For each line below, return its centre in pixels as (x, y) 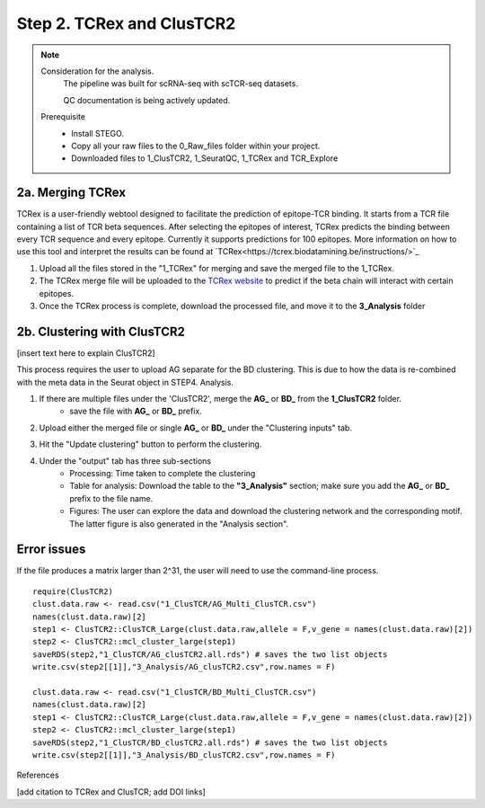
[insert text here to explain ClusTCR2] (86, 353)
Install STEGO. (98, 133)
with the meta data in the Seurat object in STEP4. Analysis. (125, 382)
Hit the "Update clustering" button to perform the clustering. (150, 444)
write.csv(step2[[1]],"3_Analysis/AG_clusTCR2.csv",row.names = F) (184, 667)
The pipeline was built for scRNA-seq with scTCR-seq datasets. (181, 84)
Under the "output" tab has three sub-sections (125, 461)
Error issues (51, 550)
